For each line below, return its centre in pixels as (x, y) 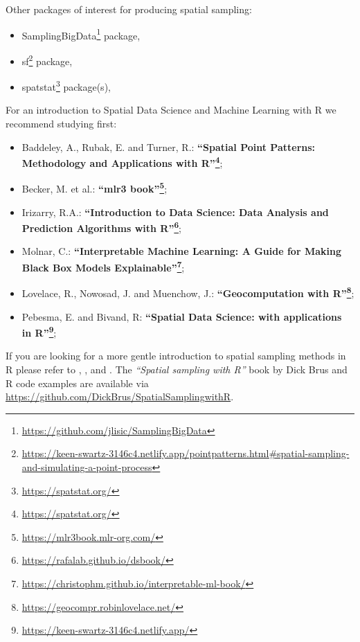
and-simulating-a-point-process (87, 466)
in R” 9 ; (39, 331)
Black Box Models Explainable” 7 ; (103, 266)
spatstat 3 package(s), (66, 86)
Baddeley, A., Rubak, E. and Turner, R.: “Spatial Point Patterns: (169, 146)
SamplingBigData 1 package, (81, 34)
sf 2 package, (47, 60)
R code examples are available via (77, 383)
